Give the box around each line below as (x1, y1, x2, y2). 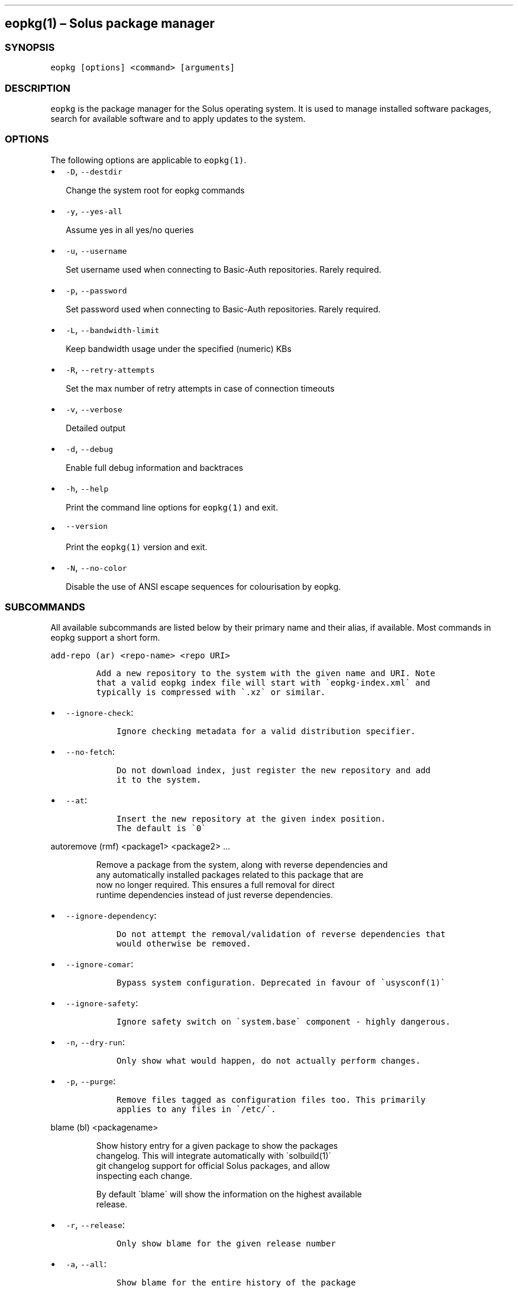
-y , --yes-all (66, 204, 122, 217)
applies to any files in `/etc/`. (116, 1104, 276, 1115)
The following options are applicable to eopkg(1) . (50, 154, 247, 165)
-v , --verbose (66, 402, 122, 415)
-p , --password (66, 283, 127, 296)
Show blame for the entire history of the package (116, 1278, 356, 1288)
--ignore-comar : (66, 958, 134, 970)
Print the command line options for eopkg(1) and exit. (66, 502, 279, 512)
